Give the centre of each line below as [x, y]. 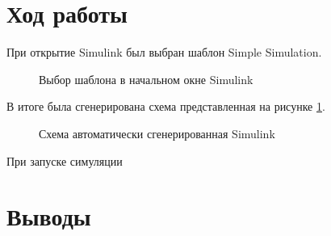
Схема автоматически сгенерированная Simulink [157, 133]
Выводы [49, 216]
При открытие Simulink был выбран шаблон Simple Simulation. [164, 52]
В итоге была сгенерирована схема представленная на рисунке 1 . [166, 106]
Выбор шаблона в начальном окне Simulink [146, 79]
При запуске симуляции [65, 160]
